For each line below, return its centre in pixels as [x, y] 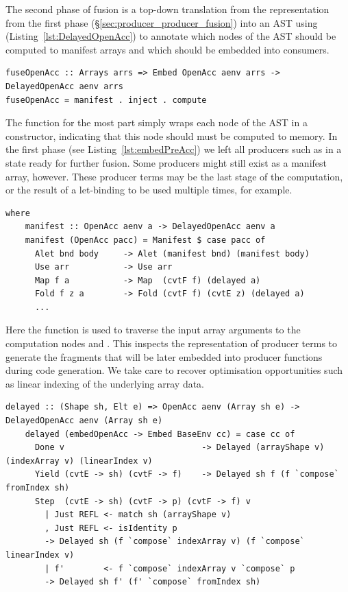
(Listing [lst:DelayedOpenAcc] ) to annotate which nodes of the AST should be [171, 36]
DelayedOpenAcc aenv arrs [64, 86]
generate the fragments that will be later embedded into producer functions [164, 356]
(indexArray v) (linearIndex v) [79, 461]
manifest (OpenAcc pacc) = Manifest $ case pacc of [145, 240]
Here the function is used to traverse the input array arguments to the [153, 330]
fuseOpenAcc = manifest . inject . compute [106, 100]
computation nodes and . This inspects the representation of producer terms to [172, 343]
